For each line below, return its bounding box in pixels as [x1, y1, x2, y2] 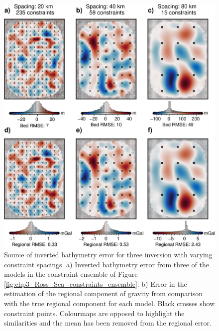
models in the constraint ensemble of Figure [4, 269, 138, 279]
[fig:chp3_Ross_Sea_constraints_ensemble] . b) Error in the [4, 278, 187, 289]
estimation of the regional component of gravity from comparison [4, 288, 203, 299]
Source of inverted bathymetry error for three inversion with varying [4, 249, 213, 260]
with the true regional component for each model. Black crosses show [4, 298, 215, 309]
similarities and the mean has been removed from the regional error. [4, 318, 212, 328]
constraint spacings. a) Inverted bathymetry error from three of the [4, 259, 209, 269]
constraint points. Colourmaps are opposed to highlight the [4, 308, 185, 318]
